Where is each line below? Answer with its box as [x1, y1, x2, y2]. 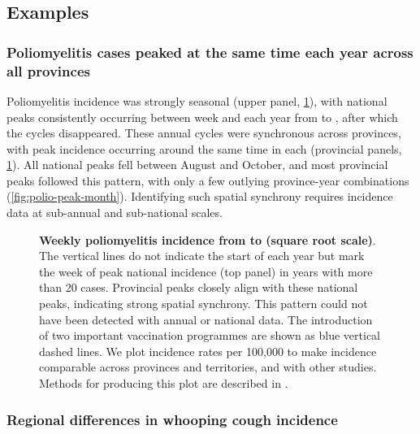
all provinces [6, 60, 90, 80]
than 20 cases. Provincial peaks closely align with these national [39, 279, 358, 296]
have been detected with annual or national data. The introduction [39, 310, 373, 328]
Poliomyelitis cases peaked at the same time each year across [6, 41, 414, 62]
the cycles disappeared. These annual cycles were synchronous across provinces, [6, 124, 401, 141]
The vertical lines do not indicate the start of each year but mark [39, 247, 365, 264]
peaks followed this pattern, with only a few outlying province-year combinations [6, 171, 409, 189]
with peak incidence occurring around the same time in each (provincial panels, [6, 140, 402, 157]
